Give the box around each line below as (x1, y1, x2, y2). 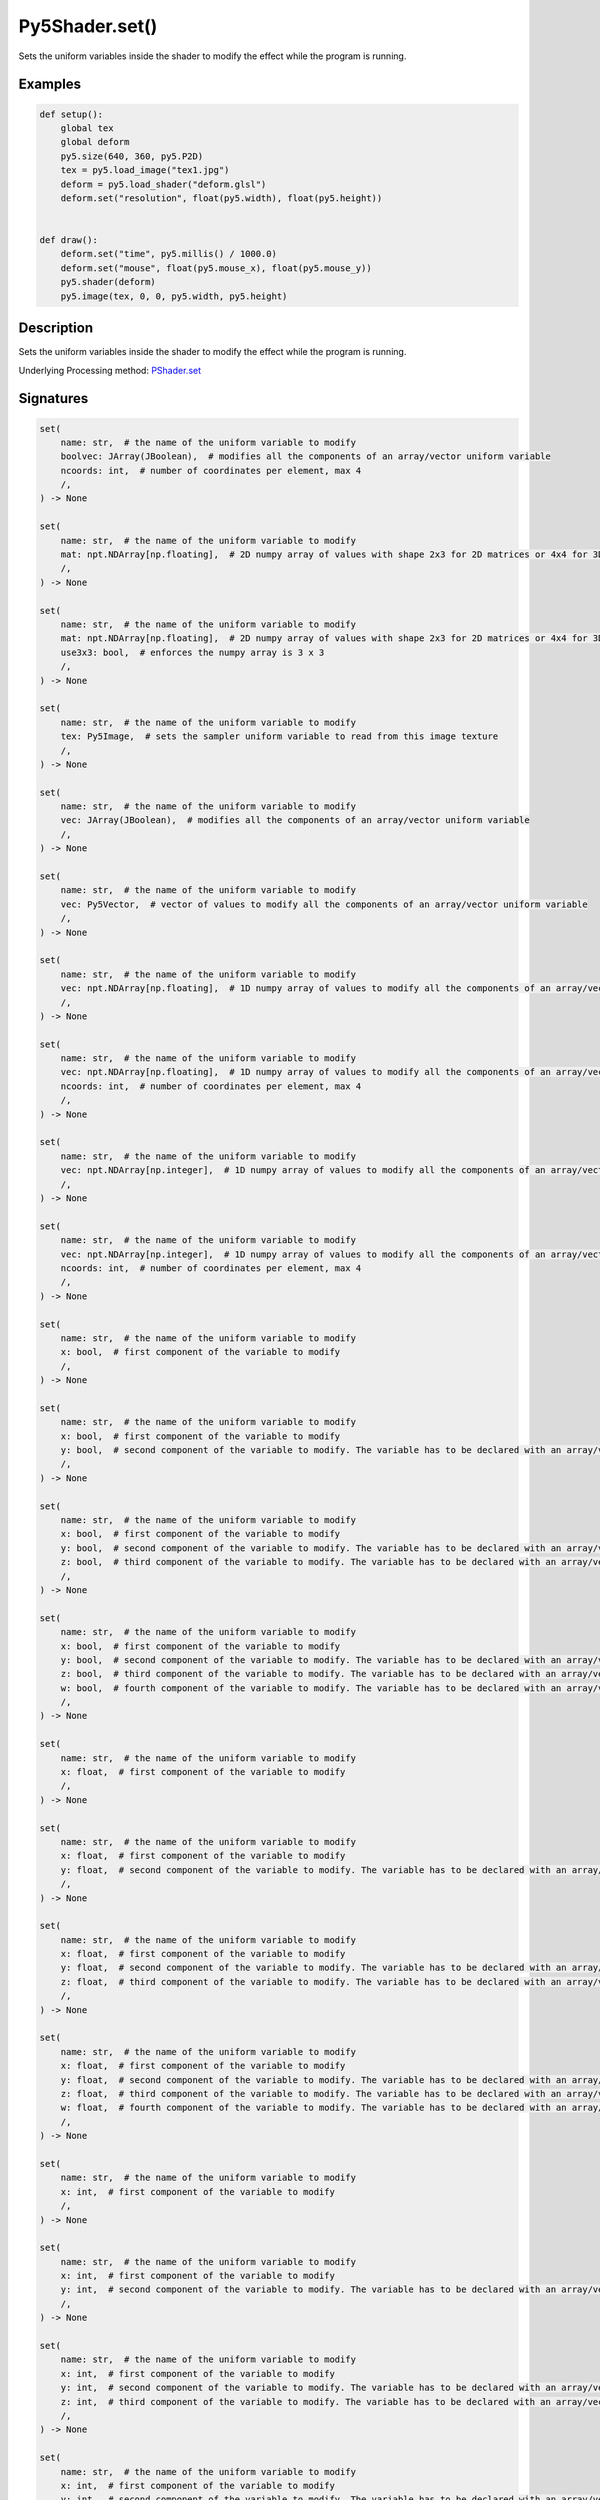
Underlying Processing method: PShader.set (18, 364, 202, 376)
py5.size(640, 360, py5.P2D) (60, 150, 204, 162)
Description (18, 320, 94, 337)
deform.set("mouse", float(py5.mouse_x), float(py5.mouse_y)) (60, 262, 372, 274)
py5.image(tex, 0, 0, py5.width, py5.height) (60, 290, 288, 302)
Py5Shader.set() (18, 15, 158, 37)
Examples (18, 76, 82, 93)
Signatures (18, 390, 89, 407)
